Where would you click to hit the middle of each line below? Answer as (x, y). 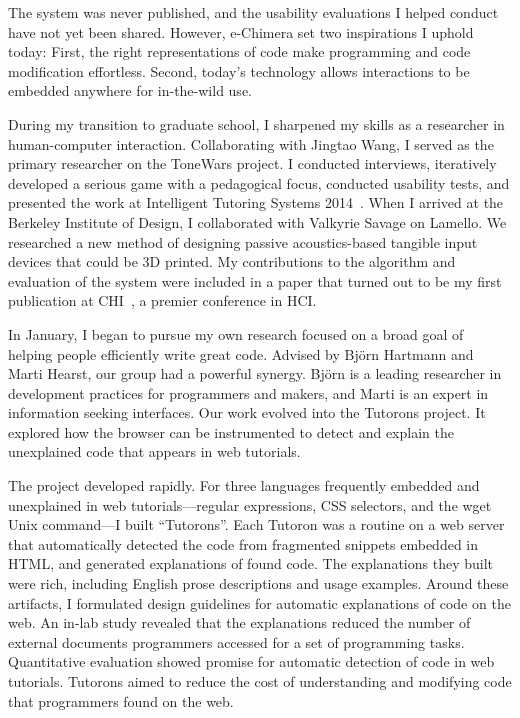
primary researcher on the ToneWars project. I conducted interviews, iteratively (252, 163)
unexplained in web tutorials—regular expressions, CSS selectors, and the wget (250, 504)
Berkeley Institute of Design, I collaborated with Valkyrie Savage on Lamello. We (257, 221)
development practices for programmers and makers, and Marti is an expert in (248, 392)
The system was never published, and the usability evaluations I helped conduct (253, 12)
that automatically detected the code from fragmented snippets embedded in (243, 543)
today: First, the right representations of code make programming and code (239, 51)
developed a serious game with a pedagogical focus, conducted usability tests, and (259, 182)
